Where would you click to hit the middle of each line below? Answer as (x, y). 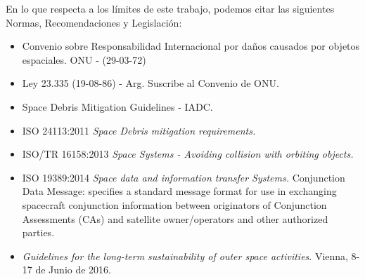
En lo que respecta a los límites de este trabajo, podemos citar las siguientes (170, 8)
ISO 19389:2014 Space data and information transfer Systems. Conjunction (184, 177)
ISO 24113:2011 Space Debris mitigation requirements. (139, 130)
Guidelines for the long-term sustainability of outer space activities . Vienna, (185, 256)
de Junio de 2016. (73, 270)
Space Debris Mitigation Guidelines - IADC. (117, 106)
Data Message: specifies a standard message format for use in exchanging (179, 191)
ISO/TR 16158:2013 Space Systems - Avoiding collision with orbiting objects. (188, 154)
